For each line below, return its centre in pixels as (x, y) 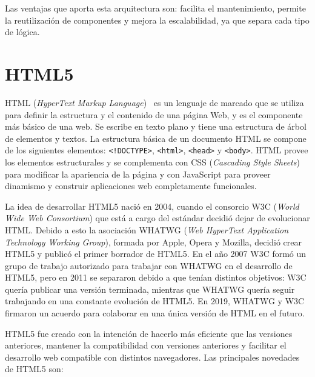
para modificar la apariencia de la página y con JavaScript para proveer (138, 174)
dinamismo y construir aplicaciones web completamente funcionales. (131, 186)
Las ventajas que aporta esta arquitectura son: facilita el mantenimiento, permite (155, 8)
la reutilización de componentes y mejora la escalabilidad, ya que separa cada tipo (157, 20)
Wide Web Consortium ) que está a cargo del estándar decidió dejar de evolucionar (157, 218)
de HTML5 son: (34, 369)
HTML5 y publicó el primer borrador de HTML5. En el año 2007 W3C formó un (156, 254)
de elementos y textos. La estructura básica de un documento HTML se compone (156, 138)
